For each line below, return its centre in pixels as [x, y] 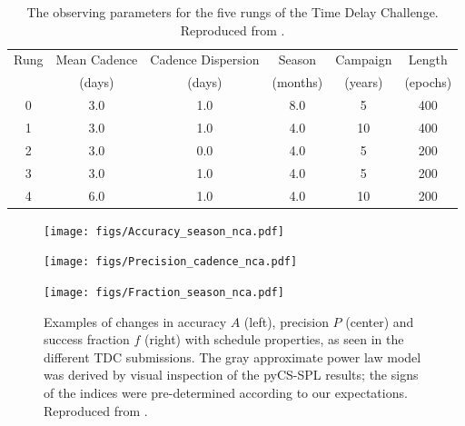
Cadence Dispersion [205, 59]
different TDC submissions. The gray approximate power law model [232, 357]
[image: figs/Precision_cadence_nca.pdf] [171, 262]
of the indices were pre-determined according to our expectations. [226, 392]
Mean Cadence [97, 59]
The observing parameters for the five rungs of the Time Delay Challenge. [232, 12]
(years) [364, 82]
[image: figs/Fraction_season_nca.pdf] [164, 292]
